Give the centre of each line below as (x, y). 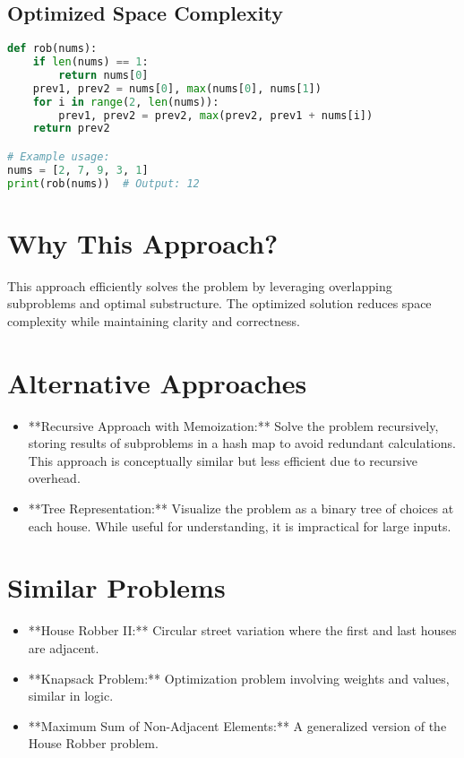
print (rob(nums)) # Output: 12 (103, 183)
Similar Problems (116, 587)
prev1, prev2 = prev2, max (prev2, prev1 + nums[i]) (216, 115)
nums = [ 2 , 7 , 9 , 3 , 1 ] (78, 170)
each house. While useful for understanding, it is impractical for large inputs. (240, 525)
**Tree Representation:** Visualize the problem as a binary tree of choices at (241, 508)
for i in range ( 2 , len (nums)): (126, 102)
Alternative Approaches (157, 382)
